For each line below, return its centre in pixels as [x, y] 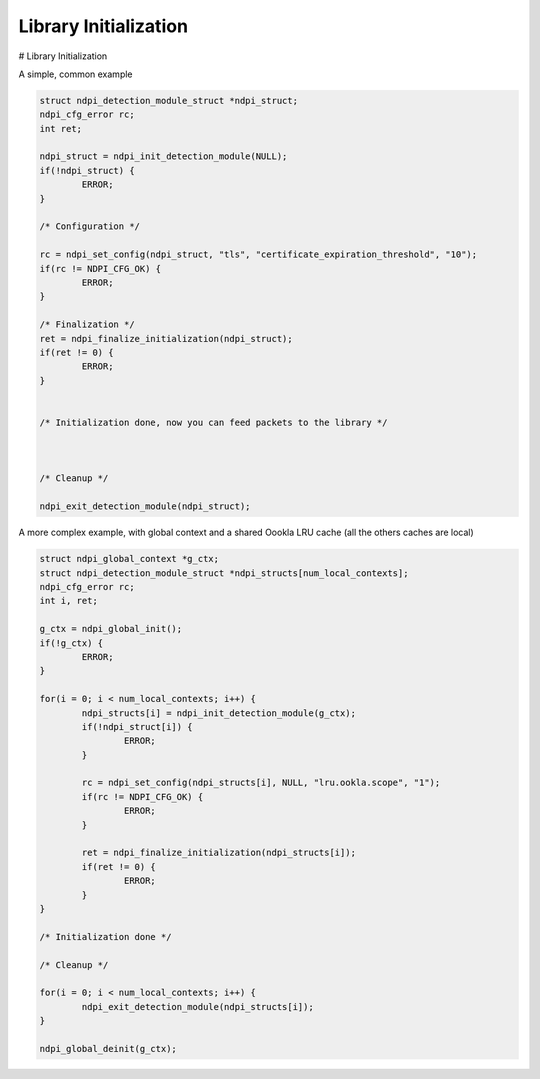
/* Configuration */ [89, 226]
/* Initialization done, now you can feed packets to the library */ [213, 422]
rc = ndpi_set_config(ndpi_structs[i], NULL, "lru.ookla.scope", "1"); [261, 783]
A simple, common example [75, 74]
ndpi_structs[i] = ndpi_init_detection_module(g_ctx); [219, 713]
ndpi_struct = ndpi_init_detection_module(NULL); [163, 156]
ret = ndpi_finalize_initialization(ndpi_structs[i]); [219, 853]
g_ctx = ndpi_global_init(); [111, 629]
